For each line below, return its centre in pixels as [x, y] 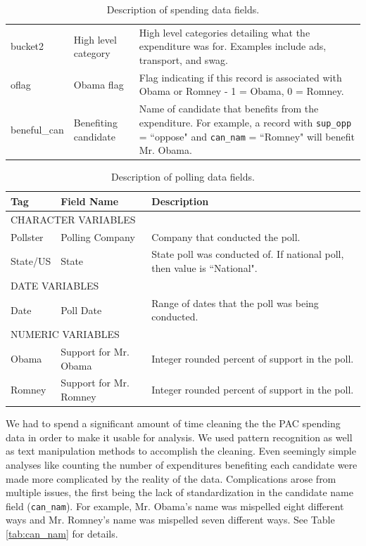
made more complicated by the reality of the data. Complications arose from [171, 478]
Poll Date [81, 310]
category [92, 53]
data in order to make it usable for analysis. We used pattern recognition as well [179, 437]
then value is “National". [204, 268]
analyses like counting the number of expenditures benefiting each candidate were [182, 464]
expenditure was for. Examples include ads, [233, 46]
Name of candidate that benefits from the [229, 109]
